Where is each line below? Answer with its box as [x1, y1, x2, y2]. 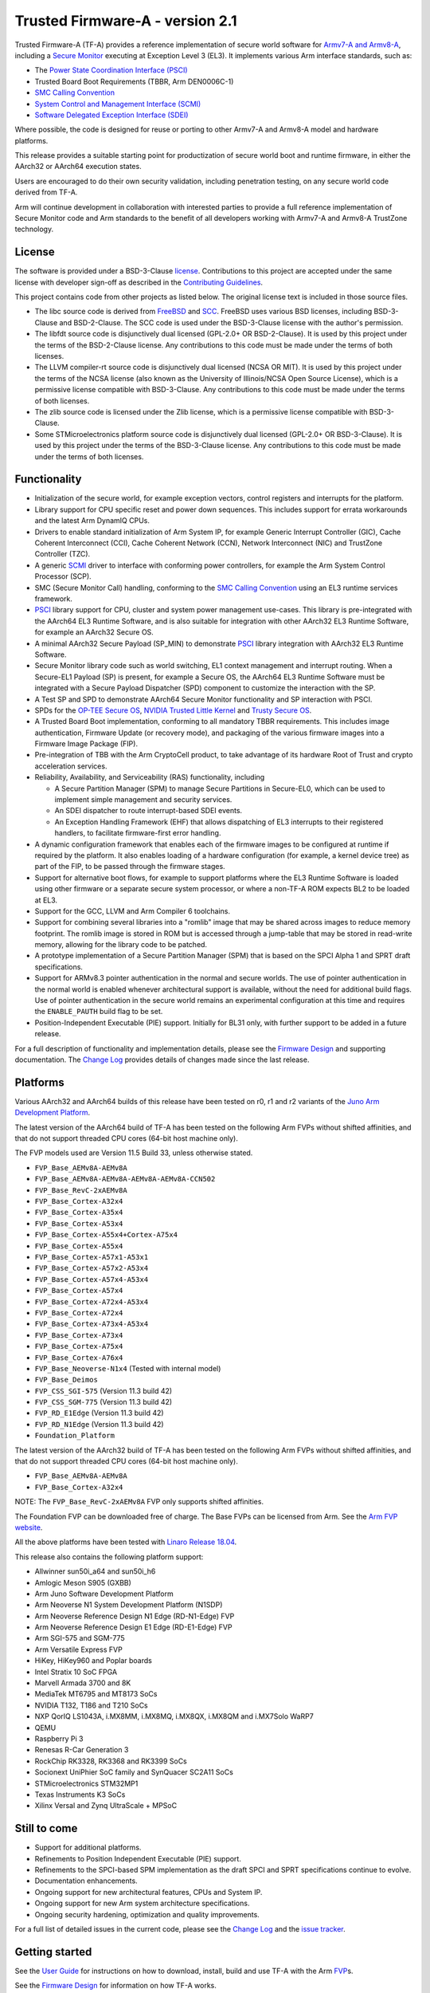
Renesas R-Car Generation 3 [34, 1745, 129, 1755]
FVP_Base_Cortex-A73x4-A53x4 [34, 1319, 149, 1329]
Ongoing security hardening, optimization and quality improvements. [34, 1909, 260, 1919]
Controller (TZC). [34, 549, 91, 559]
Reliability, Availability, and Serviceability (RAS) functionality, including [34, 772, 265, 782]
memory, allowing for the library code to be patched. [34, 940, 207, 949]
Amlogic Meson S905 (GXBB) [34, 1578, 131, 1587]
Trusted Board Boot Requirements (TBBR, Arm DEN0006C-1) [34, 77, 234, 86]
